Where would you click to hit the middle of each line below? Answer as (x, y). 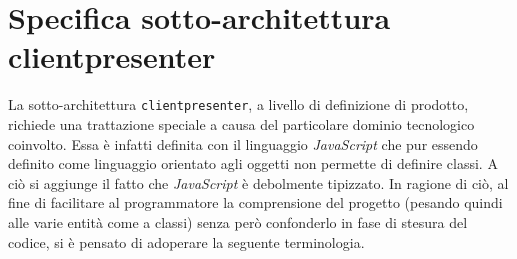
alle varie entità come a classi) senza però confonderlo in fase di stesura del (238, 221)
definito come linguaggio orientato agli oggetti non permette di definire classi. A (253, 163)
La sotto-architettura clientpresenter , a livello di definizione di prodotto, (238, 104)
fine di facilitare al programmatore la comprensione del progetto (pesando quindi (255, 202)
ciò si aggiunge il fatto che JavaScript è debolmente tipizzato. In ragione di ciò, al (258, 182)
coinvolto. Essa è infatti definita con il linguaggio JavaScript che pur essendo (243, 143)
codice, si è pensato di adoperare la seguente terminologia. (186, 241)
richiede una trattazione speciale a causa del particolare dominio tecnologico (241, 123)
